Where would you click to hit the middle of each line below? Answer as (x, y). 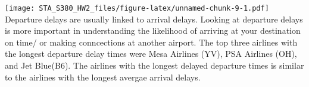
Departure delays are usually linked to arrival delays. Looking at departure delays (154, 19)
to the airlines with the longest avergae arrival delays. (103, 77)
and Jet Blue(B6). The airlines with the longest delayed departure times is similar (154, 65)
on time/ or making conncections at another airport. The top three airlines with (151, 42)
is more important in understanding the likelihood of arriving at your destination (153, 30)
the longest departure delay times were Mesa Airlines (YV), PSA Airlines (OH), (151, 54)
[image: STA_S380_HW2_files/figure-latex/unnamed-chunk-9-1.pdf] (137, 8)
